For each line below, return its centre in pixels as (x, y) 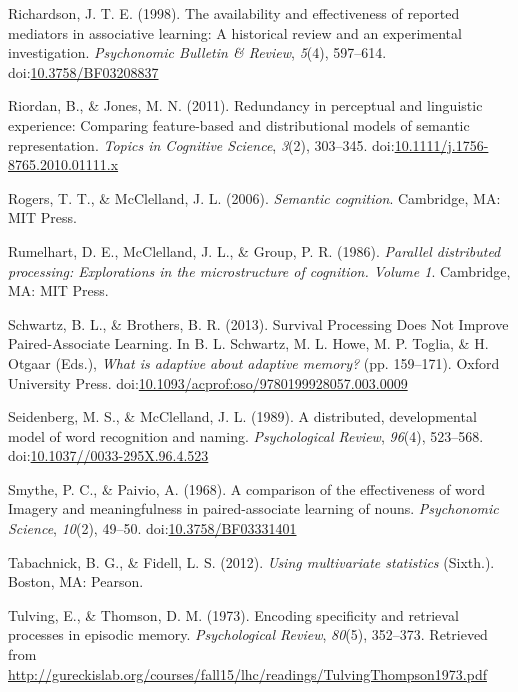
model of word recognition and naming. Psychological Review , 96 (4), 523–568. (246, 435)
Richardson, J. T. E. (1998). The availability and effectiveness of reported (234, 13)
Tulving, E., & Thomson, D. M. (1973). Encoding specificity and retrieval (233, 614)
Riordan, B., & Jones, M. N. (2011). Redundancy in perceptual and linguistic (245, 105)
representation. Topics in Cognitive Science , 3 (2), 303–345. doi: (201, 144)
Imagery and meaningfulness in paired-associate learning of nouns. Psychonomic (253, 508)
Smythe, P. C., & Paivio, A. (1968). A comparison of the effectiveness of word (247, 488)
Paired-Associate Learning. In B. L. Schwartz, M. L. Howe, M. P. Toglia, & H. (248, 343)
